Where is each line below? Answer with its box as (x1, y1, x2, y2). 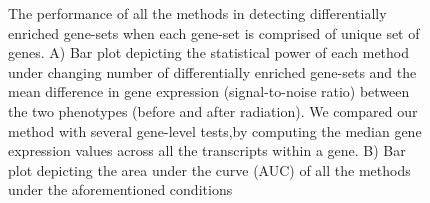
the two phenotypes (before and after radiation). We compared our (8, 100, 418, 121)
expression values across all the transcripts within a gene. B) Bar (8, 140, 406, 161)
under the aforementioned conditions (8, 179, 233, 200)
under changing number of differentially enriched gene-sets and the (8, 61, 417, 82)
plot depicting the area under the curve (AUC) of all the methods (8, 159, 411, 180)
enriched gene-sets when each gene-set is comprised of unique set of (8, 22, 420, 43)
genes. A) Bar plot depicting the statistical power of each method (8, 42, 410, 63)
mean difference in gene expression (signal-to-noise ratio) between (8, 81, 410, 102)
